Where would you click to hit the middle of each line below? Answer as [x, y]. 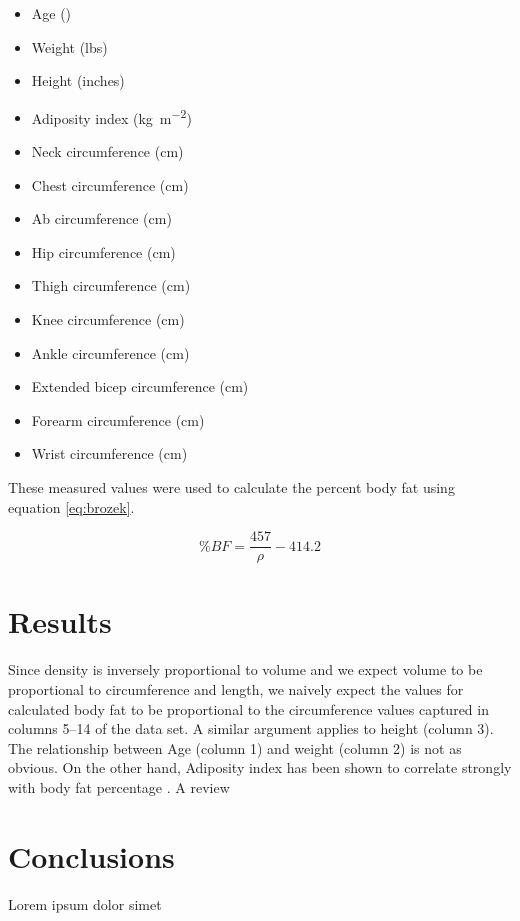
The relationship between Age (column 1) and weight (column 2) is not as [235, 747]
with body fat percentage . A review [119, 786]
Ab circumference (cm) [101, 218]
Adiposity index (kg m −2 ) [111, 116]
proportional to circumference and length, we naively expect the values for [236, 688]
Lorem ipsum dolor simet [85, 903]
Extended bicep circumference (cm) [140, 386]
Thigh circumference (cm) [111, 285]
